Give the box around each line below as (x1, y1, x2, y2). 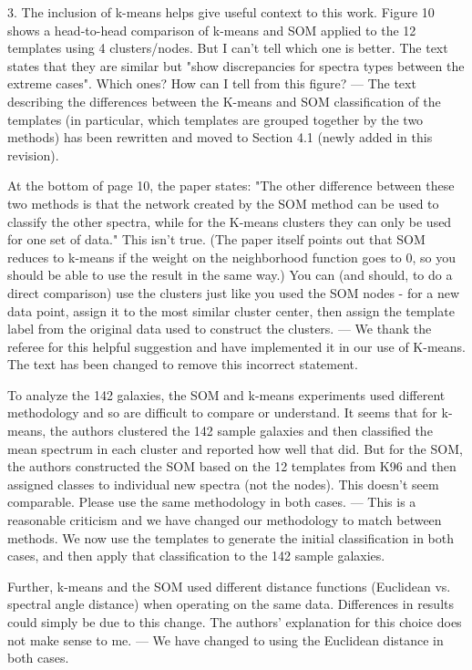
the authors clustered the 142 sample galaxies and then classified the (49, 421, 433, 440)
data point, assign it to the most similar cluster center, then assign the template (7, 301, 456, 320)
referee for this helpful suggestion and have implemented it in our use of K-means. (7, 336, 466, 356)
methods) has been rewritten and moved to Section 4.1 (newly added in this (7, 128, 433, 147)
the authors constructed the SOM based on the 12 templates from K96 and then (7, 457, 457, 476)
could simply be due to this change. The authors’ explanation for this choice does (7, 613, 462, 631)
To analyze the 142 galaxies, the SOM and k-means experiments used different (7, 385, 446, 404)
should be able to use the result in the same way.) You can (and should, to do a (7, 265, 453, 284)
